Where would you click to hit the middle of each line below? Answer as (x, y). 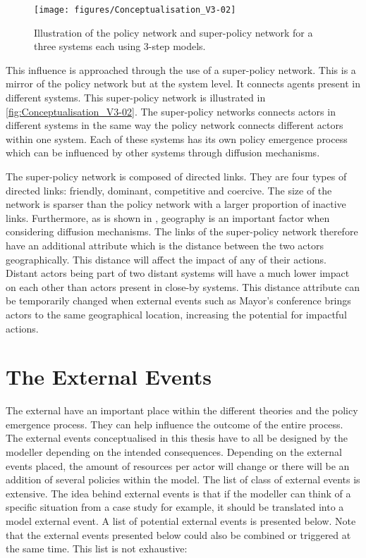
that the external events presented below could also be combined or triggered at (178, 534)
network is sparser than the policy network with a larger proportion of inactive (176, 204)
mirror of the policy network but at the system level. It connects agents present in (183, 83)
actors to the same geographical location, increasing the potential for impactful (176, 314)
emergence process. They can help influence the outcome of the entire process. (175, 424)
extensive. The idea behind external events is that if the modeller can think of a (178, 493)
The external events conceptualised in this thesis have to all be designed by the (177, 438)
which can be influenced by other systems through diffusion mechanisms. (163, 153)
